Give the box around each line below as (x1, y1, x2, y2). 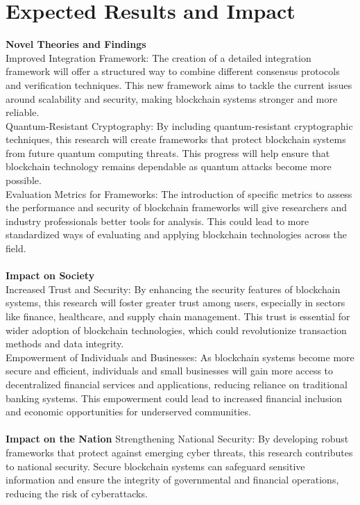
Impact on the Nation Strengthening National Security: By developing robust (6, 431, 349, 446)
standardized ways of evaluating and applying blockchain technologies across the (6, 227, 348, 242)
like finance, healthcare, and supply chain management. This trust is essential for (6, 309, 350, 323)
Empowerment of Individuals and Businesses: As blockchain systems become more (6, 349, 354, 364)
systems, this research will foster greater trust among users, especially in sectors (6, 295, 345, 310)
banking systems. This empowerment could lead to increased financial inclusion (6, 390, 343, 405)
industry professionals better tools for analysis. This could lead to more (6, 213, 309, 228)
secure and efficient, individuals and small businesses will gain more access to (6, 363, 334, 378)
